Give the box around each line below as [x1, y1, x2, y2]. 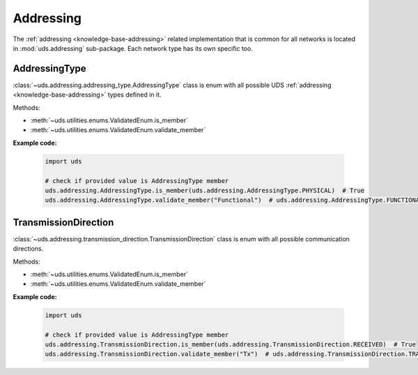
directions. [13, 244, 44, 253]
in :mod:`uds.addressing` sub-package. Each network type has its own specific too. [13, 44, 254, 52]
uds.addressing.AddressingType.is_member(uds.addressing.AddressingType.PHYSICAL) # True [45, 186, 365, 194]
